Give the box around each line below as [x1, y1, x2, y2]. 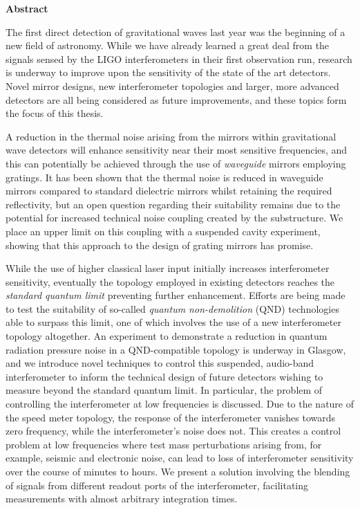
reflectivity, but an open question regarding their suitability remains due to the [6, 197, 341, 211]
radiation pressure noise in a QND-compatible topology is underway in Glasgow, [6, 342, 346, 356]
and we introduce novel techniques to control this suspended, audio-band [6, 356, 314, 370]
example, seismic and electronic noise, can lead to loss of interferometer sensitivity [6, 450, 354, 465]
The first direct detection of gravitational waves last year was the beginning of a [6, 24, 345, 39]
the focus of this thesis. [6, 106, 104, 120]
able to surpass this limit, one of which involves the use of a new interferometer [6, 315, 341, 329]
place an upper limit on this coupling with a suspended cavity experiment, [6, 224, 321, 238]
